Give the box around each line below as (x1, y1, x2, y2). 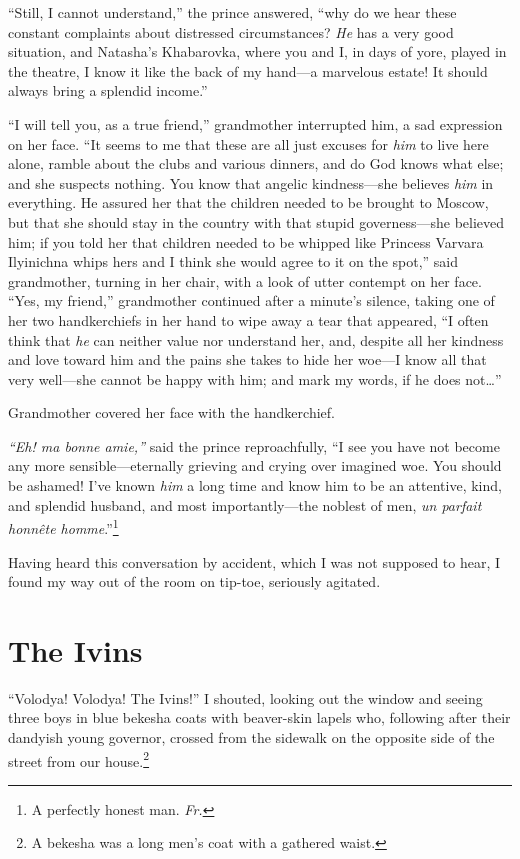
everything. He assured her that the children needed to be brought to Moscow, (8, 192, 489, 213)
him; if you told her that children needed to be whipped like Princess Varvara (8, 231, 484, 252)
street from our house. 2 (8, 747, 150, 771)
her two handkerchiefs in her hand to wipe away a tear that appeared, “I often (8, 309, 489, 330)
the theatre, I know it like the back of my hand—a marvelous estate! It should (8, 60, 488, 81)
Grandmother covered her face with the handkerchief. (8, 402, 335, 423)
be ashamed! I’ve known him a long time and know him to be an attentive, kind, (8, 475, 502, 496)
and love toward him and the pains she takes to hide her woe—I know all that (8, 349, 487, 370)
